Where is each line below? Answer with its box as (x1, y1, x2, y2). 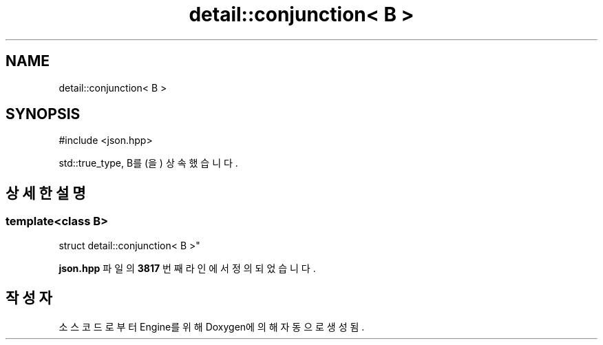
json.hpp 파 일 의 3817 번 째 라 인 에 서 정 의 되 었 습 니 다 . (59, 262, 316, 274)
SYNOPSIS (6, 105, 81, 123)
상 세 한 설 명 (6, 184, 86, 202)
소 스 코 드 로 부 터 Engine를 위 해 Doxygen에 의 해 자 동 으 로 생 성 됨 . (59, 320, 365, 333)
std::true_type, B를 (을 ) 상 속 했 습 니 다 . (59, 157, 238, 169)
